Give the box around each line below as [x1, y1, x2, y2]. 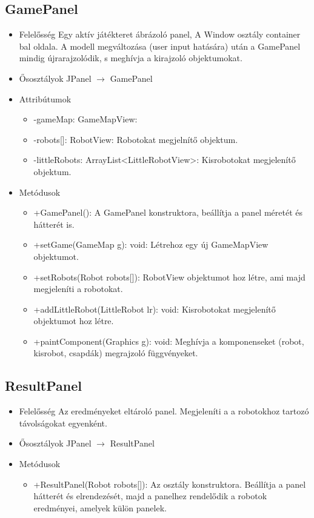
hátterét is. [33, 217, 75, 230]
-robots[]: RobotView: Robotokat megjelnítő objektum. [33, 133, 238, 145]
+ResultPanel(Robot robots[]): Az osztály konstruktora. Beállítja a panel [33, 477, 306, 490]
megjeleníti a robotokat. [33, 282, 123, 295]
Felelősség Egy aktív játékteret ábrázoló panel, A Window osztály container [19, 28, 301, 41]
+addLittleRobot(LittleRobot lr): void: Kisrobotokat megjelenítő [33, 302, 276, 315]
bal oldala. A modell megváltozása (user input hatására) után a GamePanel [19, 39, 301, 52]
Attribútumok [19, 92, 72, 105]
